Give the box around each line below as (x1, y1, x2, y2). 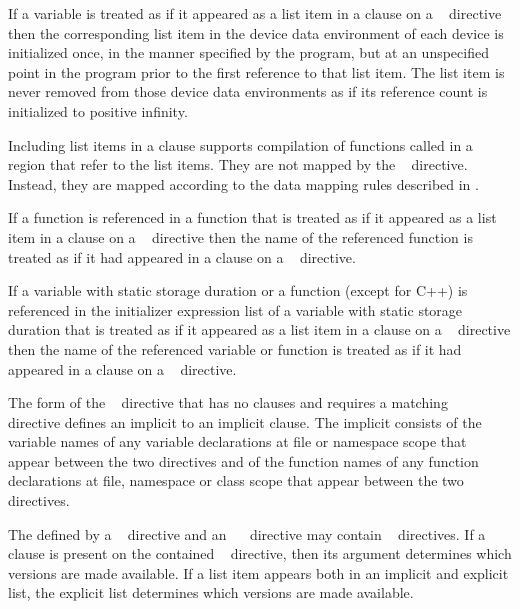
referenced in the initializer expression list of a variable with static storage (8, 299, 463, 320)
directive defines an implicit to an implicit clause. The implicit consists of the (8, 411, 482, 432)
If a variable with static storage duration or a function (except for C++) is (8, 280, 468, 301)
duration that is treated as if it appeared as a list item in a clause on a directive (8, 319, 511, 340)
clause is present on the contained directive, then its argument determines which (8, 543, 512, 564)
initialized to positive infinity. (8, 100, 188, 121)
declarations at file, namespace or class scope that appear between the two (8, 470, 464, 491)
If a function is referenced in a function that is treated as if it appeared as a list (8, 207, 497, 228)
